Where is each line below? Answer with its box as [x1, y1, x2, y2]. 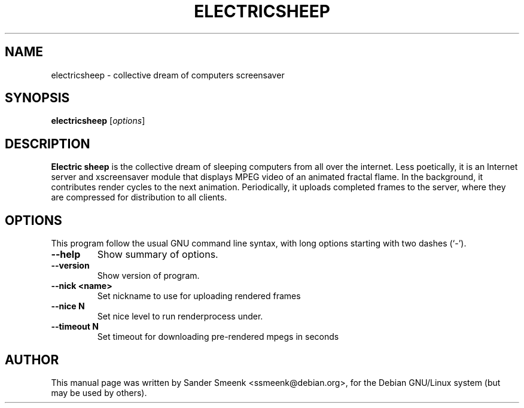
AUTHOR [5, 352, 59, 367]
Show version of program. [97, 270, 200, 281]
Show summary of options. [97, 248, 218, 261]
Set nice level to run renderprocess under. [97, 311, 263, 322]
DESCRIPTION [5, 136, 90, 151]
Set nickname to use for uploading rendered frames [97, 291, 301, 302]
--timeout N [51, 321, 99, 332]
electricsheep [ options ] [51, 115, 145, 126]
